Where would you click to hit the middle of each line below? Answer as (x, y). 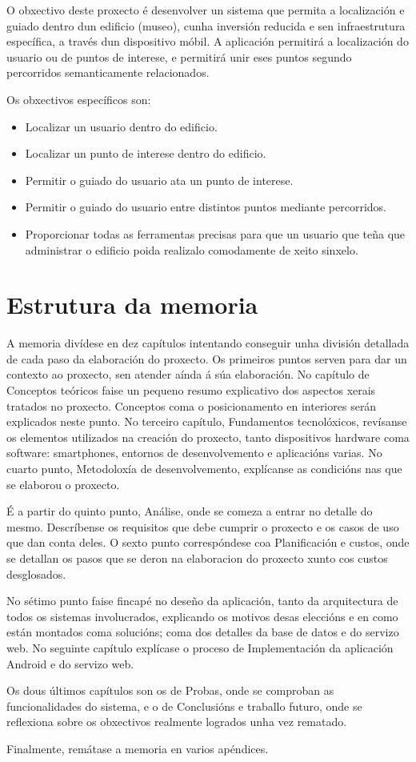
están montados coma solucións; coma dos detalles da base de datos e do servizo (203, 632)
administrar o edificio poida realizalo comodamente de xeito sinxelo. (192, 249)
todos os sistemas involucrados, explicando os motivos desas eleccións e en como (202, 616)
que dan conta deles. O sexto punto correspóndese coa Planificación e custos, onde (208, 542)
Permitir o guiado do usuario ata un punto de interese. (159, 180)
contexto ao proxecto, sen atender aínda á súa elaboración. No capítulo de (188, 374)
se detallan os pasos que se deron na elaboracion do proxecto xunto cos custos (197, 557)
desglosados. (36, 574)
